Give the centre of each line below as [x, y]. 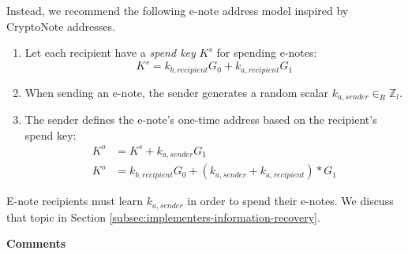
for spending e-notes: [267, 52]
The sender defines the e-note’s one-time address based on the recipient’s [201, 120]
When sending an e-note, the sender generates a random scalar [177, 92]
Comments [36, 243]
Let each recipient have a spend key [110, 52]
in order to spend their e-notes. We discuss [290, 201]
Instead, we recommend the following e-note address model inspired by [178, 10]
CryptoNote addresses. [61, 26]
